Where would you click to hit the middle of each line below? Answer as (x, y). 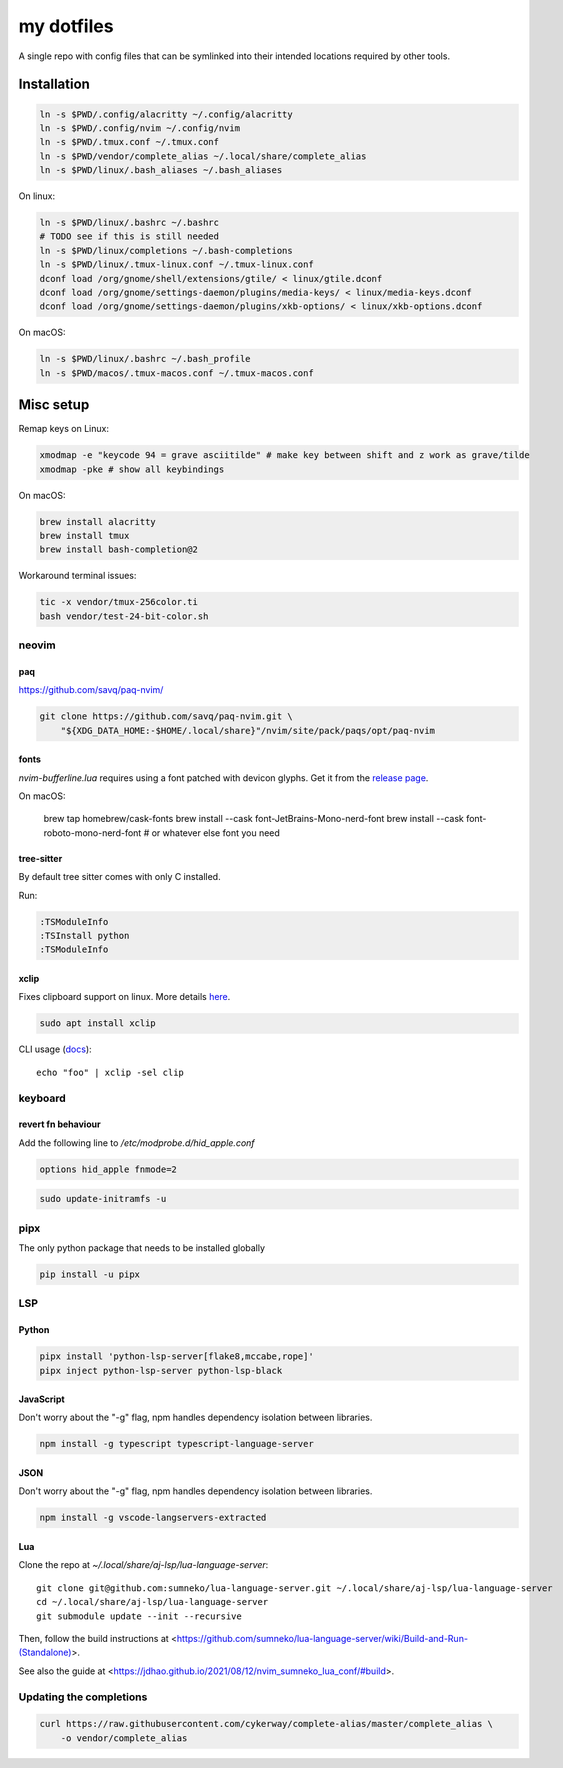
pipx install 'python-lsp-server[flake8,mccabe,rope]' (176, 1356)
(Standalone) (45, 1652)
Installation (54, 84)
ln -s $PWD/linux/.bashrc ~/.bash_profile (145, 359)
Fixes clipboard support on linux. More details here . (124, 997)
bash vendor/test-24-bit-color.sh (124, 616)
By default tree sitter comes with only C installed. (119, 877)
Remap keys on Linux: (64, 429)
